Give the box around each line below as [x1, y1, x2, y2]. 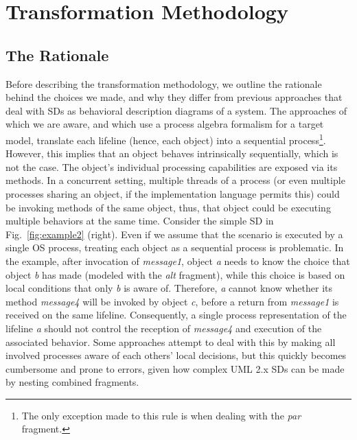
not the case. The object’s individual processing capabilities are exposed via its [5, 159, 338, 174]
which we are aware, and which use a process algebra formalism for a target [5, 117, 324, 131]
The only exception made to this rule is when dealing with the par [21, 408, 301, 422]
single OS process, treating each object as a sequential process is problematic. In [5, 240, 344, 255]
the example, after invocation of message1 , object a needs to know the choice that [5, 253, 350, 268]
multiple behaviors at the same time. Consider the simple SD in [5, 213, 274, 228]
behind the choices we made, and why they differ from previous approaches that [5, 90, 343, 104]
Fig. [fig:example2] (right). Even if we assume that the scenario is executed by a [5, 227, 343, 241]
